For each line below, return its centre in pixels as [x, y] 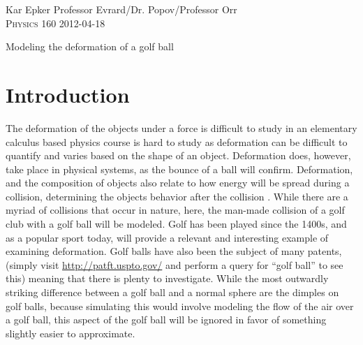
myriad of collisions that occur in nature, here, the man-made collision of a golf [175, 210]
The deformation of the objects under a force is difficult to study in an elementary [181, 127]
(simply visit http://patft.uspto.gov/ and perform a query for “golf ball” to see [175, 264]
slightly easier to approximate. [71, 333]
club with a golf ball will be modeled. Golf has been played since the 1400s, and [176, 224]
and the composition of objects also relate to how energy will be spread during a [178, 183]
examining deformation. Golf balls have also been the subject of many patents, [174, 251]
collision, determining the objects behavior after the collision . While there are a [177, 196]
